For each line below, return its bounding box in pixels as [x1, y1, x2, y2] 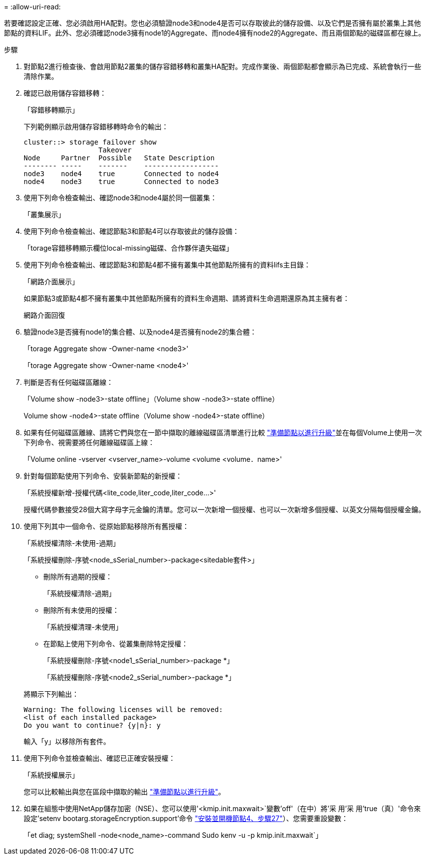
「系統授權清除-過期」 [43, 589, 116, 598]
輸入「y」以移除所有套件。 [24, 737, 110, 746]
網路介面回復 [24, 311, 65, 319]
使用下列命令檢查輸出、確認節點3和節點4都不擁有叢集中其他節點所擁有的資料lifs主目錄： [24, 261, 311, 269]
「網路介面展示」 [24, 277, 79, 286]
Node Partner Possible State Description [24, 154, 215, 162]
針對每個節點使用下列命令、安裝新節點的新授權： [24, 472, 182, 480]
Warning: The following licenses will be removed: [24, 706, 223, 713]
